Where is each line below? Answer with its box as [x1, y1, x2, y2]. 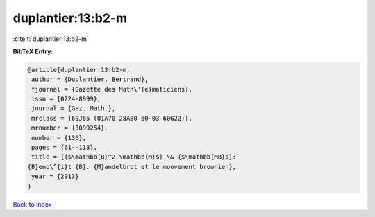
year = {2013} [31, 173, 79, 180]
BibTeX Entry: [12, 47, 53, 55]
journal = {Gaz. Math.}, [31, 105, 116, 112]
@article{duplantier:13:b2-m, [27, 66, 131, 73]
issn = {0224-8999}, [31, 95, 101, 103]
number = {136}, [31, 134, 87, 141]
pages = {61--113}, [31, 144, 97, 152]
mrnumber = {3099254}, [31, 124, 109, 132]
